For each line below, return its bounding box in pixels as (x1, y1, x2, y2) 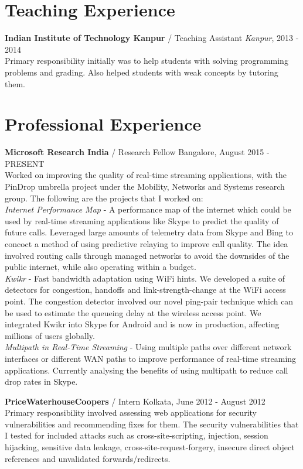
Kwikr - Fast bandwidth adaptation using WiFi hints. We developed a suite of (5, 272, 285, 284)
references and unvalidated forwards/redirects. (5, 452, 171, 464)
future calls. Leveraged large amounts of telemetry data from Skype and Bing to (5, 226, 293, 238)
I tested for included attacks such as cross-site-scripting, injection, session (5, 429, 268, 441)
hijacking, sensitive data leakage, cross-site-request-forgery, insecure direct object (5, 441, 295, 453)
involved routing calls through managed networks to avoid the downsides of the (5, 249, 290, 261)
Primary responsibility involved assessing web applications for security (5, 406, 257, 419)
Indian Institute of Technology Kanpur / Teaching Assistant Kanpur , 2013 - (5, 32, 299, 44)
